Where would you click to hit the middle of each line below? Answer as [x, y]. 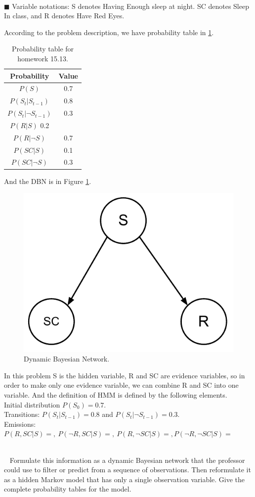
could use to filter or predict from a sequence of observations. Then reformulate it [127, 470]
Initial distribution [32, 404]
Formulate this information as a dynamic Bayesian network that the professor [127, 460]
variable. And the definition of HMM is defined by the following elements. [116, 394]
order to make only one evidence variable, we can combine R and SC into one [121, 385]
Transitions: [22, 414]
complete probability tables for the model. [68, 489]
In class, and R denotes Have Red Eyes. [64, 16]
